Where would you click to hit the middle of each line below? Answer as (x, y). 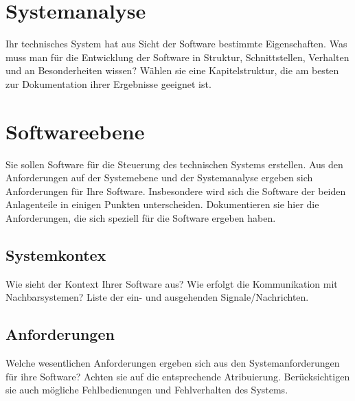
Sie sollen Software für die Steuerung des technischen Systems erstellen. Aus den (174, 164)
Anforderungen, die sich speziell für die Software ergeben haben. (141, 218)
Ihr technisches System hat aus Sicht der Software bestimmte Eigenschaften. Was (176, 44)
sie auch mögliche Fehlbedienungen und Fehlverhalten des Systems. (147, 390)
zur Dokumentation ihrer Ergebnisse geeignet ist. (108, 83)
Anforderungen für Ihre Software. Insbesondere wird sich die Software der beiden (176, 191)
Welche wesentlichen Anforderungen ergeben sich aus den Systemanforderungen (173, 363)
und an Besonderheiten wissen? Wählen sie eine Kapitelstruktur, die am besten (172, 70)
